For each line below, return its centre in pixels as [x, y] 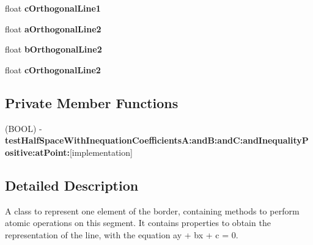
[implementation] [101, 152]
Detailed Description [72, 185]
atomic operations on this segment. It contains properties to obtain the [138, 223]
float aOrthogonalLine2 [53, 28]
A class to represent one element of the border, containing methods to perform [152, 210]
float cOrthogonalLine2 [53, 69]
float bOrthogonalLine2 [53, 49]
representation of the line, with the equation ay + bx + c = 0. [122, 234]
